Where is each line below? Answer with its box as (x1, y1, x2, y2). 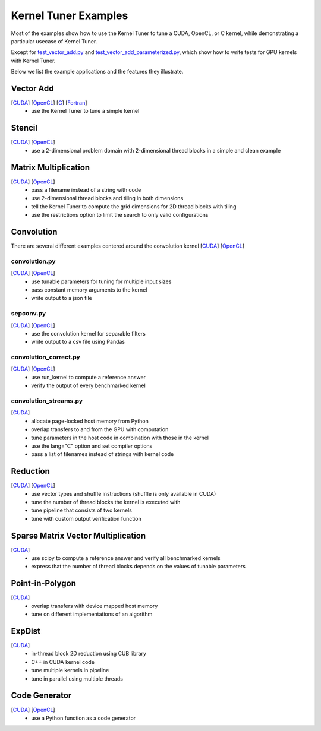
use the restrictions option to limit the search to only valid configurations (31, 211, 209, 219)
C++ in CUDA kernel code (31, 658, 95, 665)
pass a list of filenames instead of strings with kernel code (31, 451, 174, 458)
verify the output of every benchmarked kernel (31, 382, 146, 389)
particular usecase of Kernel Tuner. (11, 37, 97, 45)
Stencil (11, 123, 38, 133)
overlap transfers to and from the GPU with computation (31, 426, 169, 433)
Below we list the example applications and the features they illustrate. (11, 68, 184, 75)
